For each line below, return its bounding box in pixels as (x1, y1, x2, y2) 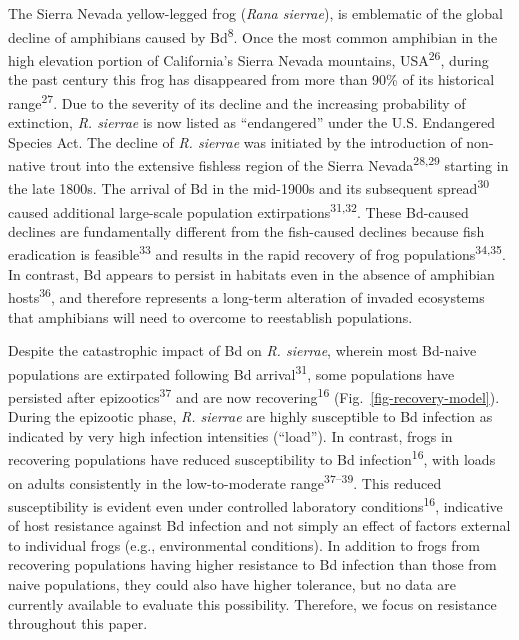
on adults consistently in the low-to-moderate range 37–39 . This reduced (8, 469, 442, 493)
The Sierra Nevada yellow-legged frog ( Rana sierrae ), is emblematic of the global (8, 3, 503, 23)
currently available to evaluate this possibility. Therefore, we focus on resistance (8, 593, 497, 614)
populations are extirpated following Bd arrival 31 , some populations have (8, 360, 455, 384)
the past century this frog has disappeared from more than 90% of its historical (8, 69, 495, 90)
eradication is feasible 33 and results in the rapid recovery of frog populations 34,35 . (8, 241, 506, 265)
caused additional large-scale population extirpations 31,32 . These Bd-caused (8, 198, 469, 222)
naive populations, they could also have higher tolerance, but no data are (8, 573, 456, 594)
